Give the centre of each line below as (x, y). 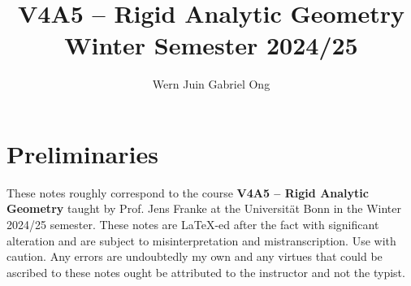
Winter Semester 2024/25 (211, 45)
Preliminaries (82, 153)
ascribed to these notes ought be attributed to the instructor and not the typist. (206, 272)
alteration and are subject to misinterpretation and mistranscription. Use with (201, 240)
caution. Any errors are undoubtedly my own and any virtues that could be (195, 256)
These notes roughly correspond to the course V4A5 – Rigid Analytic (188, 192)
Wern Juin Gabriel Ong (211, 84)
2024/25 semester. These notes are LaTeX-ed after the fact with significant (193, 225)
